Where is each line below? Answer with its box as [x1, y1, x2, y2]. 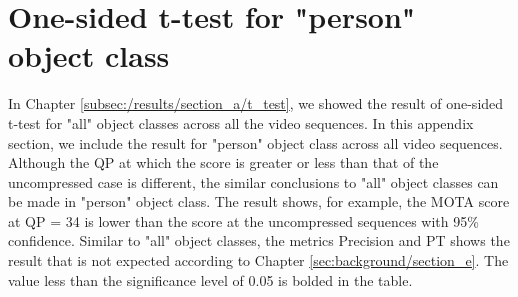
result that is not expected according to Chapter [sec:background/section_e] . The [8, 250, 509, 271]
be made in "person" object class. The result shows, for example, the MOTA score [8, 191, 510, 212]
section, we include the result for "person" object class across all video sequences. [8, 132, 503, 153]
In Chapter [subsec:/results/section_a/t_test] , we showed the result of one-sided [8, 93, 504, 114]
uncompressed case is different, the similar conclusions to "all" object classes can [8, 171, 499, 192]
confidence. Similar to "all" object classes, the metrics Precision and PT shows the [8, 230, 510, 251]
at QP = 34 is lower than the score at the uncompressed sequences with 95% [8, 210, 479, 231]
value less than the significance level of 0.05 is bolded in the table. [8, 269, 413, 290]
